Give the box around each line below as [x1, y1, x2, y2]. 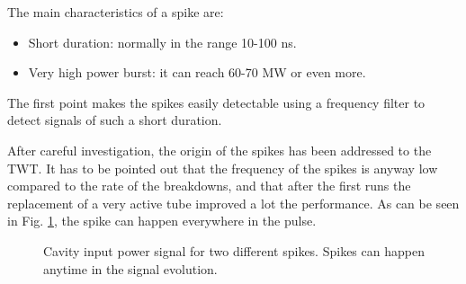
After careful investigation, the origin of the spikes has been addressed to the [7, 140, 432, 159]
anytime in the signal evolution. [43, 259, 218, 278]
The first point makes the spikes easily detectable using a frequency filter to [7, 93, 426, 111]
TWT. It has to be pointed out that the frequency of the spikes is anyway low [7, 158, 438, 177]
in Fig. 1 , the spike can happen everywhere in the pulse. [7, 211, 317, 230]
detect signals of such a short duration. [7, 111, 222, 129]
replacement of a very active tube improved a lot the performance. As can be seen [7, 193, 460, 212]
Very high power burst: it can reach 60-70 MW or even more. [28, 63, 366, 82]
